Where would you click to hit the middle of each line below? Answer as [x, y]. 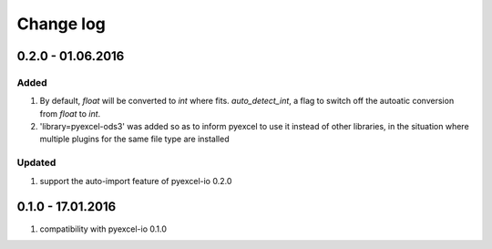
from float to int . [70, 113]
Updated [36, 162]
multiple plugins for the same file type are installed [134, 139]
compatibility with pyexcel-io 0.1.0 [103, 229]
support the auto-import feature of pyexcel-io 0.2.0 [136, 181]
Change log [61, 24]
